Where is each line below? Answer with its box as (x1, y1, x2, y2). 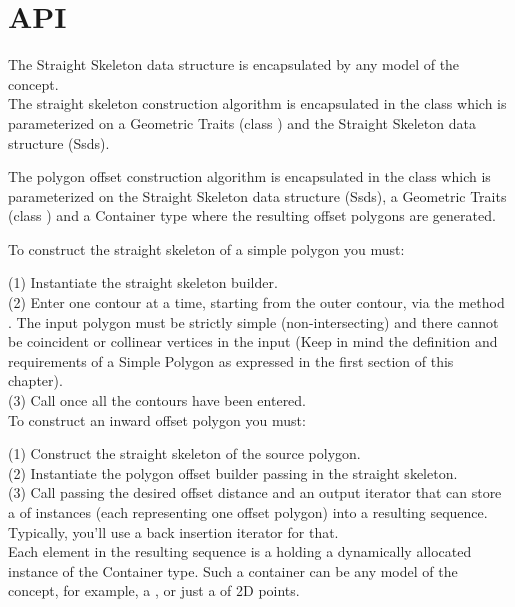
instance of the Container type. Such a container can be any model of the (8, 560, 458, 581)
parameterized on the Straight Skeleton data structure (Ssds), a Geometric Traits (8, 185, 507, 206)
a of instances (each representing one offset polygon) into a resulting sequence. (8, 502, 488, 522)
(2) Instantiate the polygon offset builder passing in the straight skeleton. (8, 462, 458, 483)
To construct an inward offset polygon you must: (8, 409, 306, 430)
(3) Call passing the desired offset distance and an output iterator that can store (8, 482, 502, 503)
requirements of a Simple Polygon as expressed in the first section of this (8, 350, 454, 371)
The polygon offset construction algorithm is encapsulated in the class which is (8, 166, 491, 187)
